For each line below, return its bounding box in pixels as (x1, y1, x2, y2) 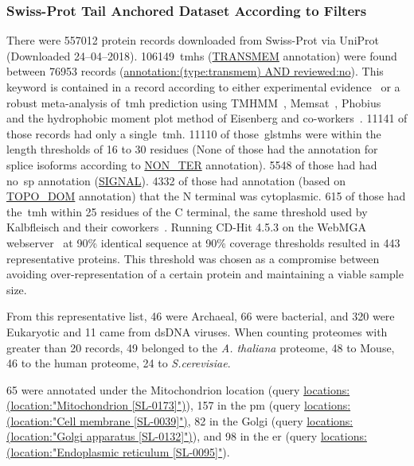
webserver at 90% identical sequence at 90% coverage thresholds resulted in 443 (6, 234, 400, 250)
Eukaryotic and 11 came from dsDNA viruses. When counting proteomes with (6, 323, 388, 340)
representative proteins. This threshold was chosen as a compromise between (6, 250, 380, 266)
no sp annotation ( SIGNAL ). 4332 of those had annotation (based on (6, 172, 346, 188)
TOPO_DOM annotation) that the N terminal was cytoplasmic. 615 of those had (6, 188, 406, 204)
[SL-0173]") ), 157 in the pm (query (131, 397, 301, 414)
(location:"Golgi (6, 428, 83, 445)
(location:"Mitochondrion (6, 397, 129, 414)
